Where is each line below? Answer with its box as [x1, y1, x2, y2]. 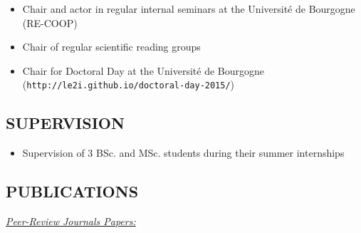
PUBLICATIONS [6, 180, 139, 202]
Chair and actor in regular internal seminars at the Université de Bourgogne [22, 1, 355, 16]
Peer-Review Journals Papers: [6, 214, 136, 229]
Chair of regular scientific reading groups [22, 39, 201, 54]
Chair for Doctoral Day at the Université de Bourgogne [22, 63, 264, 78]
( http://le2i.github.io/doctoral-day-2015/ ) [22, 77, 235, 92]
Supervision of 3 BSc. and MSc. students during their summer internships [22, 145, 345, 160]
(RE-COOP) [22, 15, 78, 30]
